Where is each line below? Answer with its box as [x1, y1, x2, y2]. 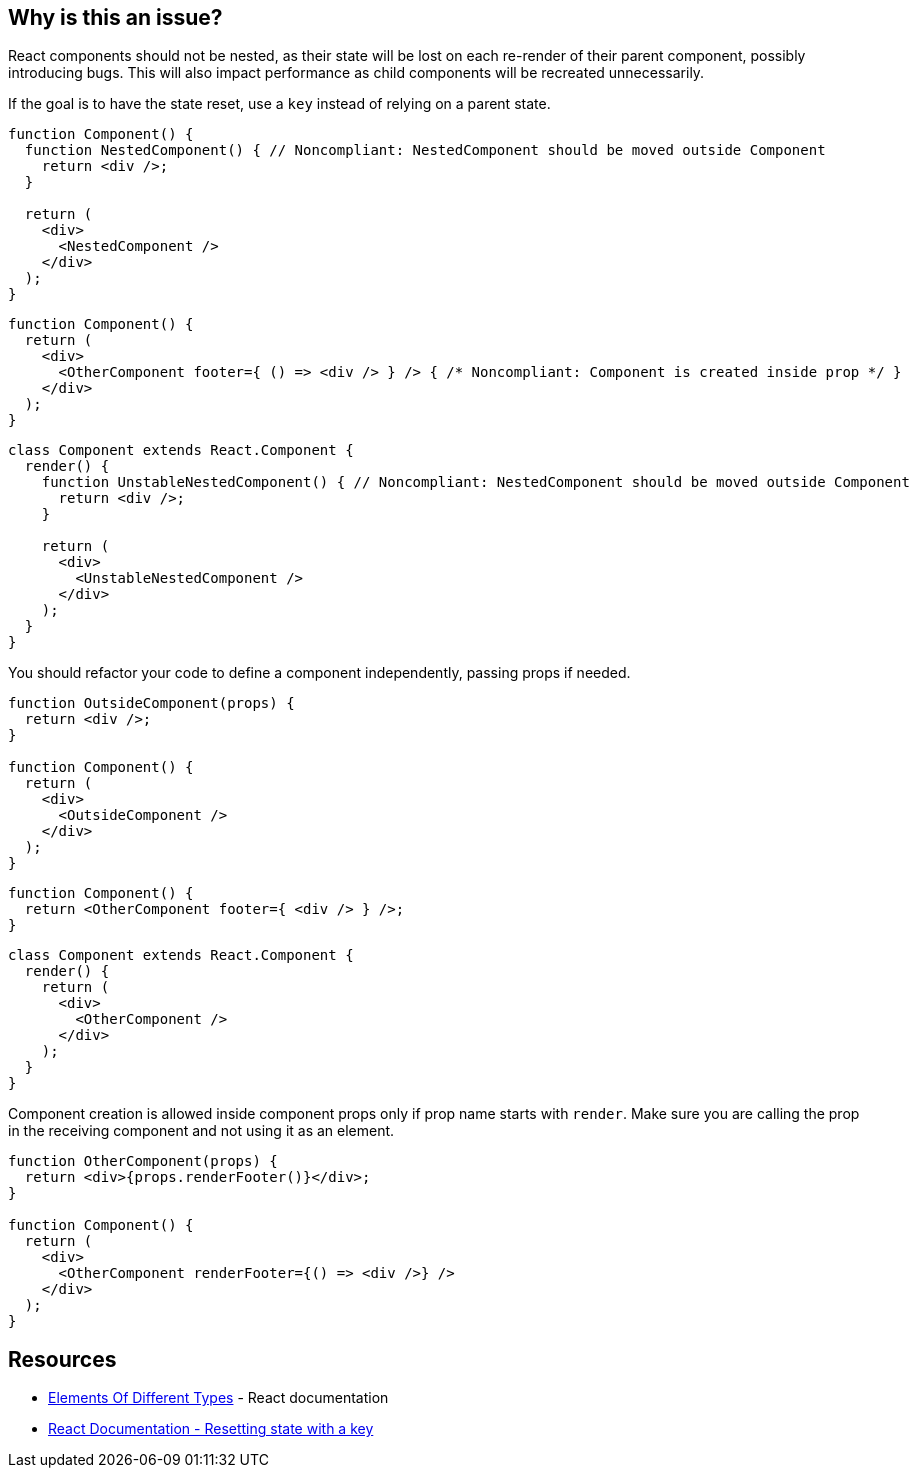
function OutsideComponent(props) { [8, 695, 295, 712]
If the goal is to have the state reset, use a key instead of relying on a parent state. [8, 95, 551, 113]
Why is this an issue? [8, 5, 223, 30]
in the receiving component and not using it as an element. [8, 1122, 395, 1140]
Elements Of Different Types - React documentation [48, 1389, 389, 1407]
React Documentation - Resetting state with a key [48, 1420, 374, 1438]
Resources [8, 1346, 117, 1372]
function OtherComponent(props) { [8, 1153, 278, 1170]
